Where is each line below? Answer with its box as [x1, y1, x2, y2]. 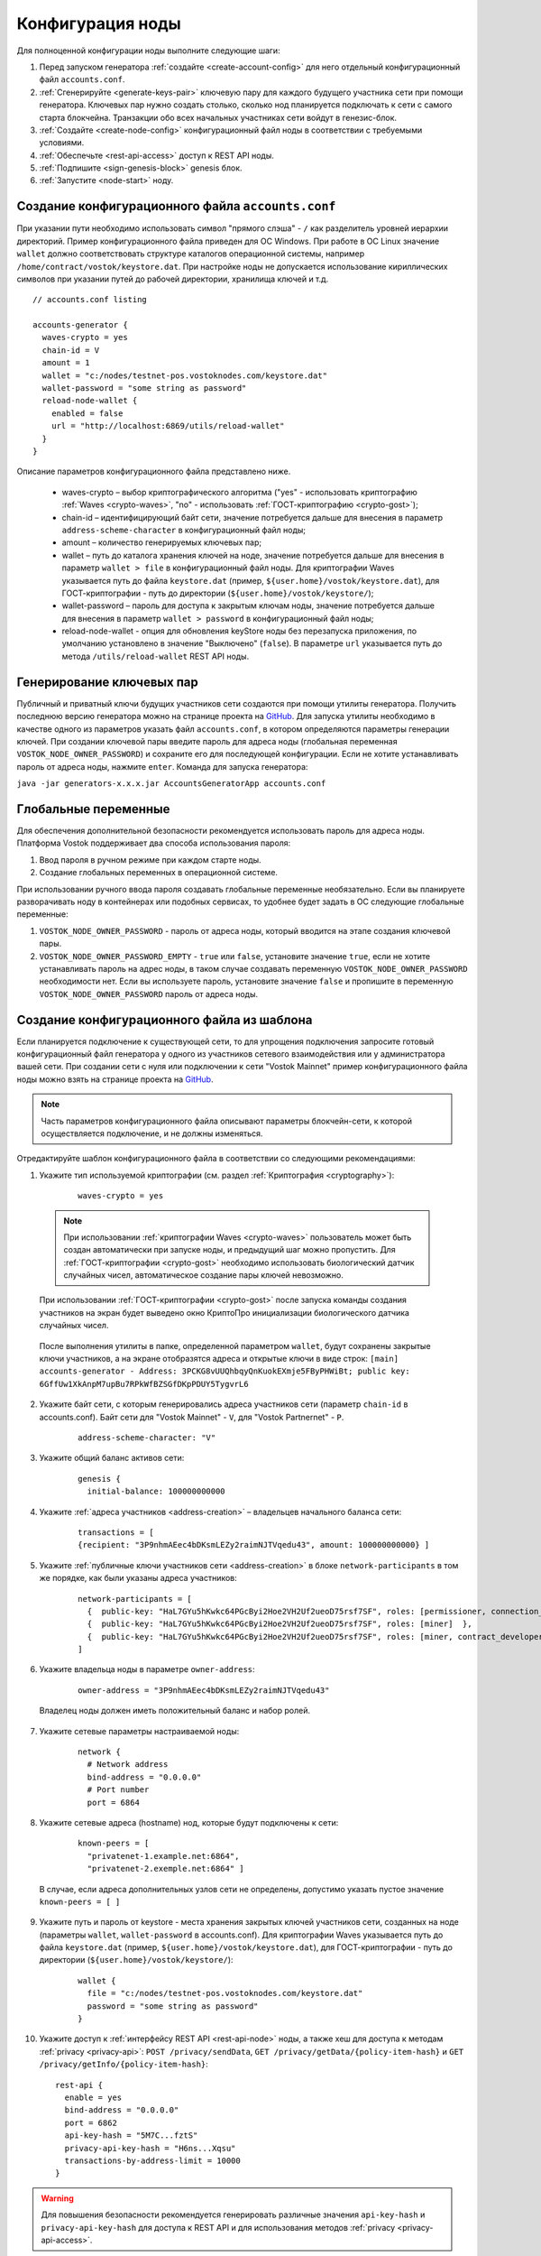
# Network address [87, 1760, 169, 1770]
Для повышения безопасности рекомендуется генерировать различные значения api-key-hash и [41, 2209, 426, 2220]
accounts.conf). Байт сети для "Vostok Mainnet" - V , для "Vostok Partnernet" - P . [39, 1411, 344, 1422]
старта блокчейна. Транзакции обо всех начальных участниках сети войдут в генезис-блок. [39, 112, 397, 123]
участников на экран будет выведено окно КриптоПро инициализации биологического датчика [39, 1307, 410, 1318]
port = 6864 [87, 1797, 140, 1808]
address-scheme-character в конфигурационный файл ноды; [61, 524, 307, 535]
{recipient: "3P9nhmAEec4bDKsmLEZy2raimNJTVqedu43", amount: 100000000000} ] [78, 1539, 430, 1550]
